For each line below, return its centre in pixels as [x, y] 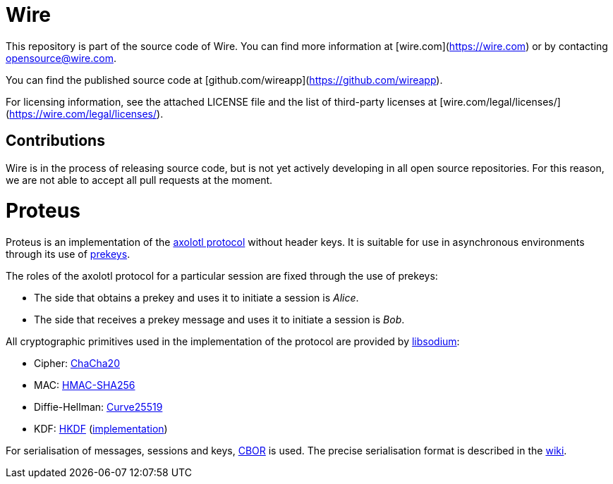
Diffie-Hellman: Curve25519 [98, 407]
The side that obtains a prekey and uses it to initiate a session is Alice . [196, 298]
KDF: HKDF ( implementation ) [101, 429]
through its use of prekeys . [68, 254]
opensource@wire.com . [61, 58]
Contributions [55, 141]
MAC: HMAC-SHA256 [85, 385]
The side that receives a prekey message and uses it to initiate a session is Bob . [219, 320]
